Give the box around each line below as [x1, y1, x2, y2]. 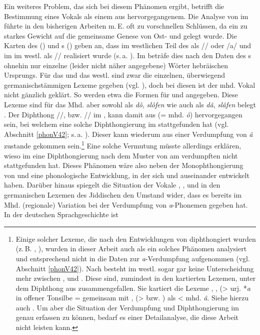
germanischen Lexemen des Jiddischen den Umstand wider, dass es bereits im [4, 189, 242, 200]
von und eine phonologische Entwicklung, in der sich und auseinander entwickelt [4, 170, 249, 180]
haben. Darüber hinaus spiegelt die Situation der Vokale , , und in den [4, 180, 220, 190]
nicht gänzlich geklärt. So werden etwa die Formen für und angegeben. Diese [4, 89, 238, 100]
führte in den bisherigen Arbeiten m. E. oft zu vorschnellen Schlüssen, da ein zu [4, 21, 247, 31]
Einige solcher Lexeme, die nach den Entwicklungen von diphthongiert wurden [15, 233, 256, 244]
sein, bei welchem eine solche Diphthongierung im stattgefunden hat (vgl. [4, 119, 229, 129]
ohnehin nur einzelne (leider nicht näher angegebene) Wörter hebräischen [4, 60, 228, 70]
